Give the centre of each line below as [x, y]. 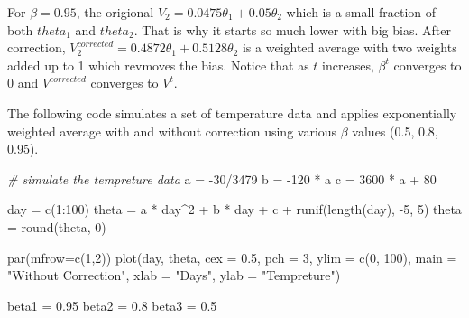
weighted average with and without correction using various [172, 131]
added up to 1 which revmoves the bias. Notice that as [158, 65]
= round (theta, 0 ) [57, 226]
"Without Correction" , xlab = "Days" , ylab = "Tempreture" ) [174, 275]
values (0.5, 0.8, [395, 131]
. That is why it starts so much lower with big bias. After [292, 29]
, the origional [115, 12]
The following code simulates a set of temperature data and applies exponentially [232, 112]
